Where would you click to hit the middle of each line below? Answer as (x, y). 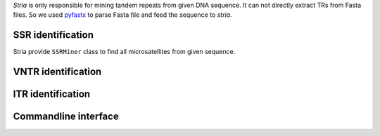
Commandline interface (66, 117)
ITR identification (52, 94)
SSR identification (53, 35)
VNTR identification (57, 72)
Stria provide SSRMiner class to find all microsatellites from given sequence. (124, 52)
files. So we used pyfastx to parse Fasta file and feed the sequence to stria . (122, 15)
